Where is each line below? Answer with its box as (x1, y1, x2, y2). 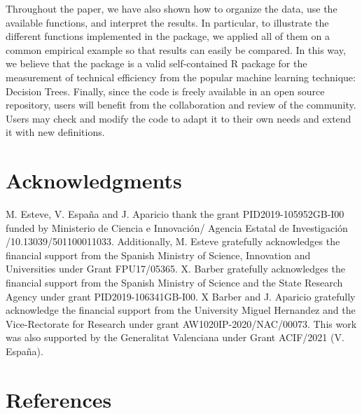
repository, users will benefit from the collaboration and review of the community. (6, 97, 356, 112)
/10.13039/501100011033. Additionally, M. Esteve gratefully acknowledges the (6, 234, 340, 249)
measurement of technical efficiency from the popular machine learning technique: (6, 69, 356, 84)
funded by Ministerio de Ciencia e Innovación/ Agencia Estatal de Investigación (6, 220, 348, 235)
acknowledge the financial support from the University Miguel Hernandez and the (6, 303, 356, 317)
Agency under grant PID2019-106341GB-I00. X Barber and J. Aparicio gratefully (6, 289, 356, 303)
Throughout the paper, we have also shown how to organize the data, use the (6, 1, 337, 15)
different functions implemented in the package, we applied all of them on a (6, 29, 330, 43)
